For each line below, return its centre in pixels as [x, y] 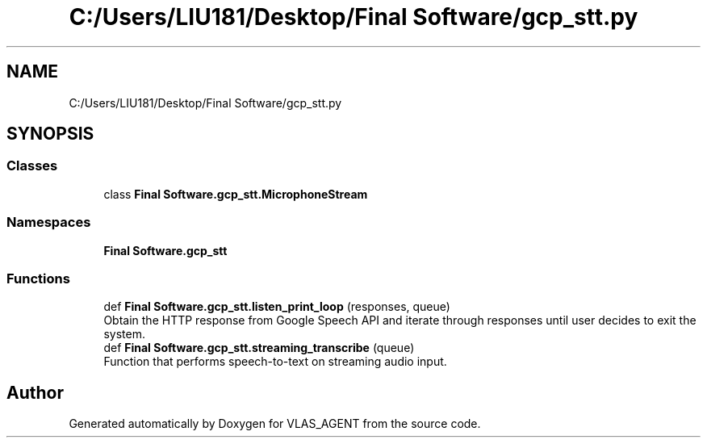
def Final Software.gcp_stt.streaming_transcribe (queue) [259, 348]
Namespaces [49, 222]
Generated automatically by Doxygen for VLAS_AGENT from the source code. [275, 424]
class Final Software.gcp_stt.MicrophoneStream [236, 194]
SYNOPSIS [50, 134]
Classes [32, 166]
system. [124, 334]
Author [35, 392]
